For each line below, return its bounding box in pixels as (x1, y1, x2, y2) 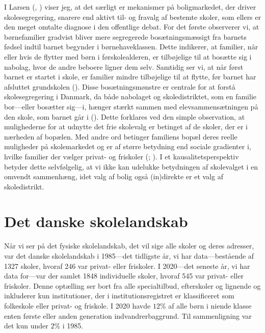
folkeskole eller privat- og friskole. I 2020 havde (4, 300, 151, 311)
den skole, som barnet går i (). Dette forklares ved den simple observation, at (4, 111, 245, 122)
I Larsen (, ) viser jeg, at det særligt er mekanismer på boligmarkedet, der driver (4, 2, 256, 12)
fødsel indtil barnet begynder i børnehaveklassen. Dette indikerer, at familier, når (4, 41, 258, 52)
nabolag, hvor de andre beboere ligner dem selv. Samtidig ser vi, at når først (4, 61, 244, 72)
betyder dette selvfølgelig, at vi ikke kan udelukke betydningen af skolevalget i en (4, 161, 258, 172)
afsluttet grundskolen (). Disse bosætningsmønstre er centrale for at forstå (4, 81, 235, 92)
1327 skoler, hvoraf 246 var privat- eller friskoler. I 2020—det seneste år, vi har (4, 260, 250, 271)
